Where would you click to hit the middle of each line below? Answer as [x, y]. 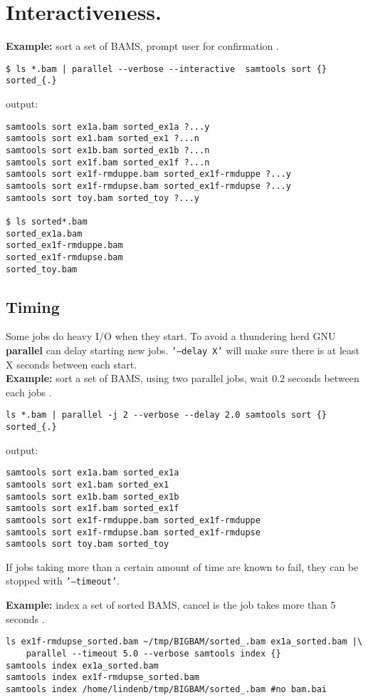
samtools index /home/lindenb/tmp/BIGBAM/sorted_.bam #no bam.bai [167, 689]
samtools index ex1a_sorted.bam [82, 665]
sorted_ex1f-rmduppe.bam [64, 246]
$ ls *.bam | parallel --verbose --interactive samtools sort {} [167, 69]
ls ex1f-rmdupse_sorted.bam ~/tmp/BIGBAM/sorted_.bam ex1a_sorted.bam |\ [184, 642]
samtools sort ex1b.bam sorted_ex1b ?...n [108, 150]
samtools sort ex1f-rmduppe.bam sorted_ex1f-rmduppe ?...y [148, 174]
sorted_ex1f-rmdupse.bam [64, 257]
